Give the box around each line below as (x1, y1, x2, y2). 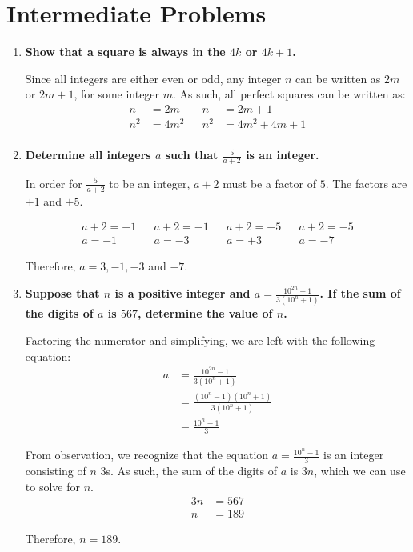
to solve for (25, 478, 80, 494)
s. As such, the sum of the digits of (106, 462, 278, 478)
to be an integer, (109, 174, 190, 191)
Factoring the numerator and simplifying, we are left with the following (25, 331, 375, 348)
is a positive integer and (114, 285, 251, 302)
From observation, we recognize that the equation (25, 446, 269, 463)
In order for (25, 174, 82, 191)
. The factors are (325, 174, 407, 191)
